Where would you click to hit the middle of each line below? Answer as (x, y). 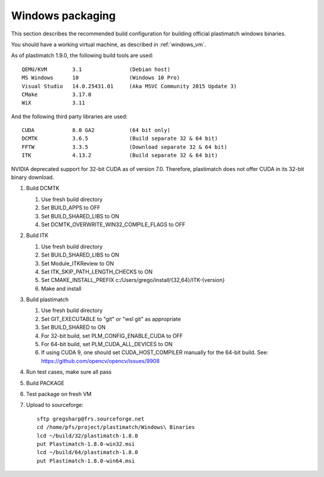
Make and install (61, 289)
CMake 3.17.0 (57, 94)
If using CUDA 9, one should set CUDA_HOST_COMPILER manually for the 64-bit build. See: (155, 352)
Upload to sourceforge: (55, 405)
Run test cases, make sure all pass (69, 372)
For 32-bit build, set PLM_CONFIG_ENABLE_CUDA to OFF (112, 335)
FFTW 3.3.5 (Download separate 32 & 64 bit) (124, 147)
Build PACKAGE (45, 383)
